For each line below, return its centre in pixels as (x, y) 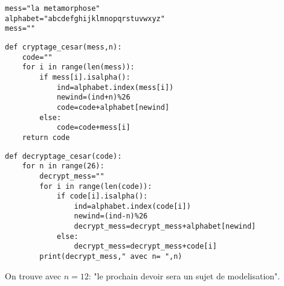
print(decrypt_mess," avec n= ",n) (111, 257)
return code (46, 137)
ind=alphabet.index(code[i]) (132, 206)
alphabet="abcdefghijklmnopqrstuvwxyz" (85, 18)
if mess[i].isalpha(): (85, 77)
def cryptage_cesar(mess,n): (63, 47)
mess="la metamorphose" (53, 8)
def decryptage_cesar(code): (63, 156)
